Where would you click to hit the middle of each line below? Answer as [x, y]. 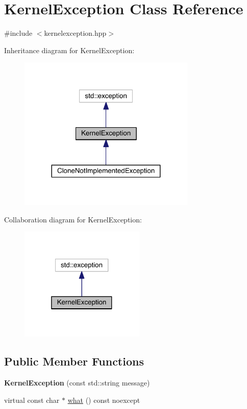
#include [18, 33]
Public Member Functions [74, 361]
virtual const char [32, 400]
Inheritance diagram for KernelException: [69, 50]
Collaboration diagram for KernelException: [73, 219]
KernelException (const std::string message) [77, 383]
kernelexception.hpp [75, 33]
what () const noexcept [104, 400]
